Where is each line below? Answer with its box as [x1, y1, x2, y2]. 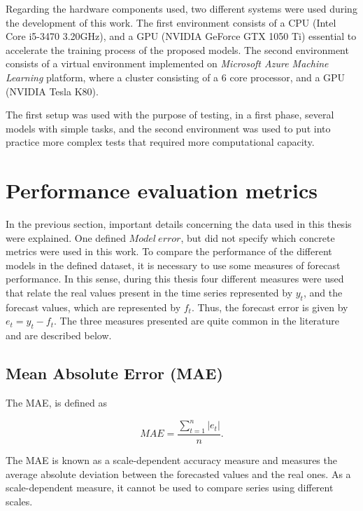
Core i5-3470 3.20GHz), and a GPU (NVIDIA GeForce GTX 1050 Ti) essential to [6, 29, 357, 43]
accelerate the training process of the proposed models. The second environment [6, 42, 349, 57]
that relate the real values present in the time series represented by [6, 285, 293, 300]
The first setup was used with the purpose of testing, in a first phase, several [6, 107, 334, 122]
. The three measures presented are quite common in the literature [54, 313, 340, 328]
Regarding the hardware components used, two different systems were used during [6, 1, 357, 15]
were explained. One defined [6, 230, 126, 245]
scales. [6, 493, 33, 508]
